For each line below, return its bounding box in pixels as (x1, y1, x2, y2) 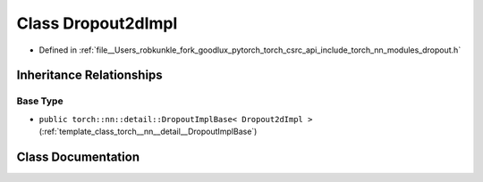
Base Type (16, 95, 64, 107)
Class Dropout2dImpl (16, 13, 178, 33)
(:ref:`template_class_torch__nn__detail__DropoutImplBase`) (38, 126, 258, 137)
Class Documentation (16, 149, 140, 164)
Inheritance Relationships (16, 68, 163, 83)
